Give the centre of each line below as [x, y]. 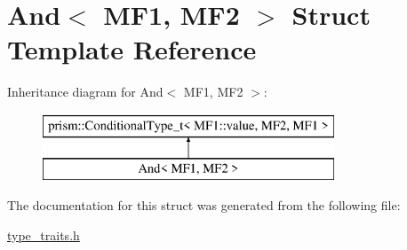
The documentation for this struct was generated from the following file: [204, 205]
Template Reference [132, 49]
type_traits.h [44, 234]
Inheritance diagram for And [85, 92]
